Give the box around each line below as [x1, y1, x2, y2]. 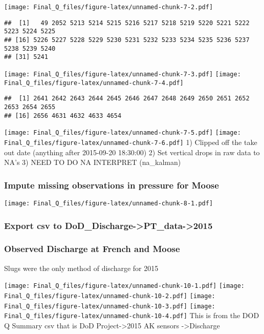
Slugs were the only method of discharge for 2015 [4, 262, 159, 273]
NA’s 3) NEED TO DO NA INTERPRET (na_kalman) [4, 157, 181, 168]
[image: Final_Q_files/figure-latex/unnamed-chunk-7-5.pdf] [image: [4, 129, 241, 137]
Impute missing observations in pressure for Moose [4, 178, 219, 191]
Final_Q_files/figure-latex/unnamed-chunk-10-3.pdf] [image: [4, 302, 215, 310]
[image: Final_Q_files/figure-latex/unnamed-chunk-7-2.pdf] [4, 4, 213, 11]
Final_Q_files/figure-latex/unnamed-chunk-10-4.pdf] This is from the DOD [4, 310, 259, 321]
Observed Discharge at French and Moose [4, 242, 180, 255]
